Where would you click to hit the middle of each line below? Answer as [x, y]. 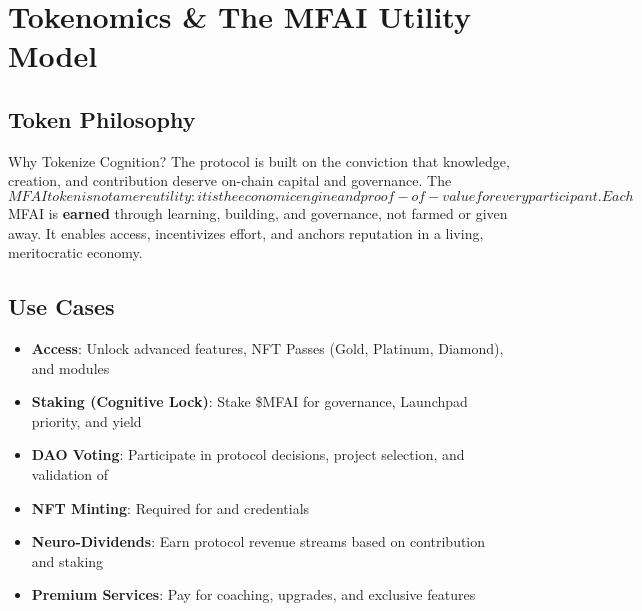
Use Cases [61, 306]
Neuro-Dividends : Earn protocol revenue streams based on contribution [258, 541]
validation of [70, 473]
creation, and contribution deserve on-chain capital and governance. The [230, 180]
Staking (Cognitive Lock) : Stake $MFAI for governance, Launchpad [249, 401]
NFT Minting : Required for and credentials [170, 507]
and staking [67, 560]
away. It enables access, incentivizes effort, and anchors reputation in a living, [246, 232]
